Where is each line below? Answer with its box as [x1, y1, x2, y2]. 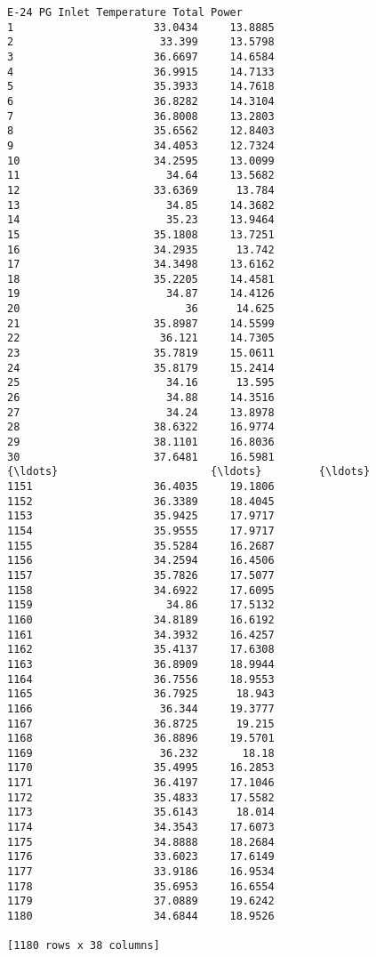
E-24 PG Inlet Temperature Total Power [7, 6, 243, 19]
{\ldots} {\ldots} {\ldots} [7, 465, 371, 478]
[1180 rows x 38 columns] [7, 939, 160, 953]
